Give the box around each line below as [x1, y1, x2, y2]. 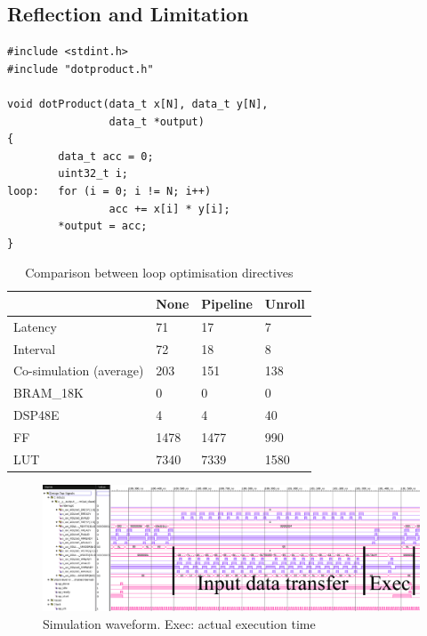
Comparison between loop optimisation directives [25, 263, 294, 282]
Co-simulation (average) [13, 361, 144, 380]
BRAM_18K [13, 383, 84, 402]
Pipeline [201, 294, 253, 312]
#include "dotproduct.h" [7, 62, 154, 76]
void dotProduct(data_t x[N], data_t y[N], [7, 97, 269, 110]
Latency [13, 317, 57, 335]
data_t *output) [109, 115, 205, 128]
